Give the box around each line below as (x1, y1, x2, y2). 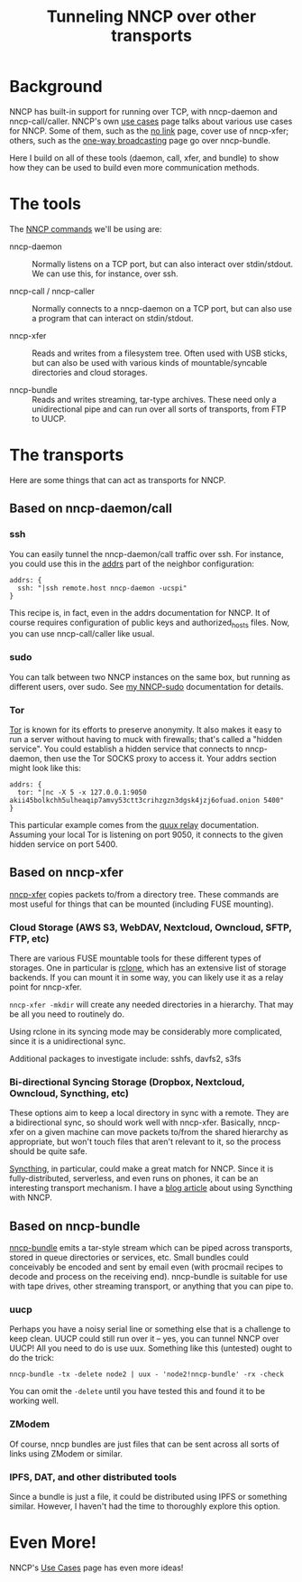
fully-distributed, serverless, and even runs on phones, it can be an (9, 1173, 259, 1184)
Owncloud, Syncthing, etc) (9, 1086, 129, 1099)
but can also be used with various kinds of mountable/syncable (32, 357, 268, 368)
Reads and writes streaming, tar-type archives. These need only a (32, 394, 277, 405)
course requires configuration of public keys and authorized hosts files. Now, (9, 617, 290, 629)
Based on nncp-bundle (9, 1218, 141, 1233)
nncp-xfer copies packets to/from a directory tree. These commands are (9, 889, 279, 899)
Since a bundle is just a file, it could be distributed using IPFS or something (9, 1492, 288, 1502)
